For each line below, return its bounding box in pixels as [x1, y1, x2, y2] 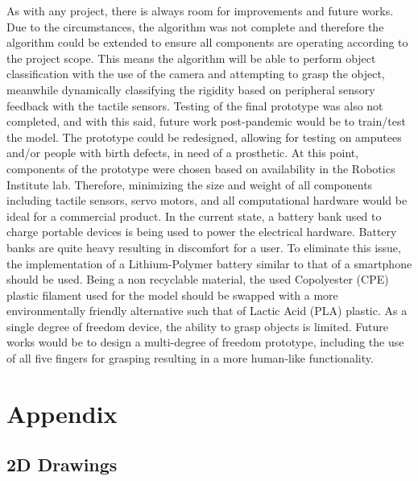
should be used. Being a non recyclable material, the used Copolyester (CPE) [6, 271, 389, 288]
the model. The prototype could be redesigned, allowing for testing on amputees [6, 128, 402, 145]
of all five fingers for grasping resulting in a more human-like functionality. [6, 350, 374, 367]
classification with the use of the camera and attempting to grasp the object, [6, 65, 385, 82]
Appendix [6, 396, 118, 429]
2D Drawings [6, 452, 118, 477]
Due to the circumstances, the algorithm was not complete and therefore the [6, 18, 384, 35]
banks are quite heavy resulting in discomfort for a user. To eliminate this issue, [6, 238, 401, 255]
